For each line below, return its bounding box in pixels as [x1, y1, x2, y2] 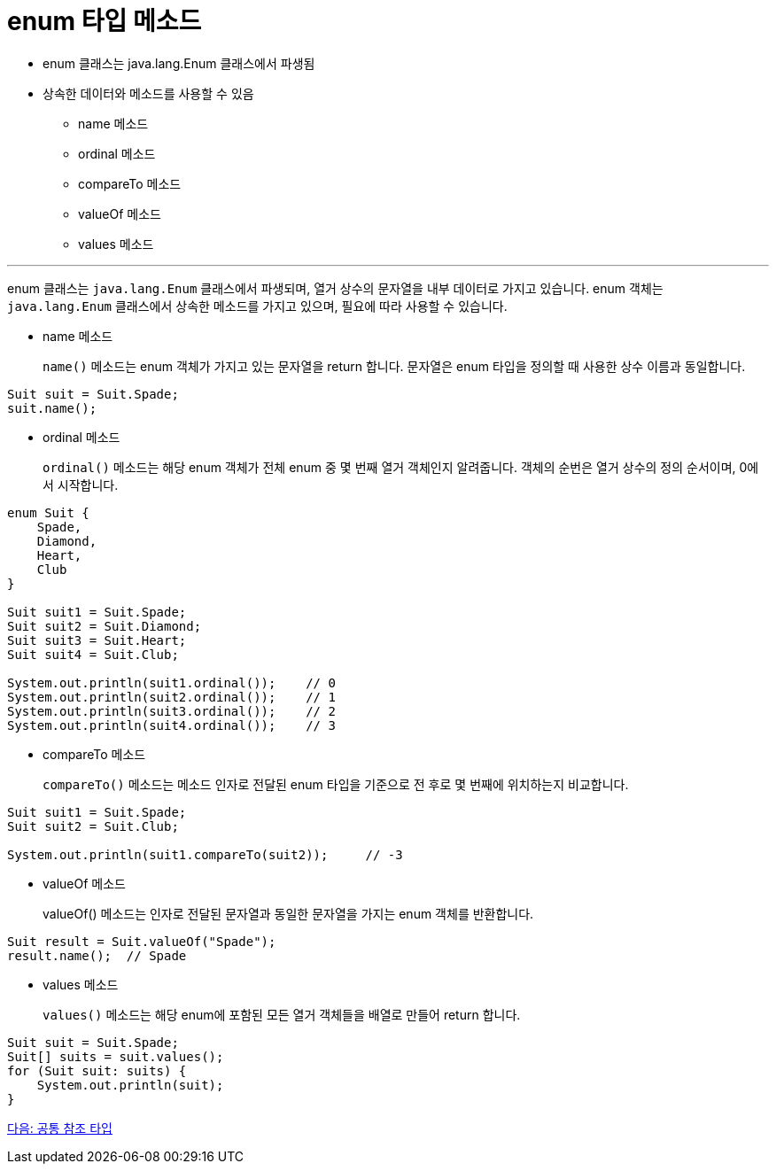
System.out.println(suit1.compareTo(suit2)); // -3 [7, 847, 403, 862]
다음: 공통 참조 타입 [7, 1120, 113, 1136]
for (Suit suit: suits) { [7, 1063, 187, 1078]
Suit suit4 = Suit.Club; [7, 647, 179, 662]
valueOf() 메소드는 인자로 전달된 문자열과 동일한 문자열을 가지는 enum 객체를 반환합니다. [43, 905, 534, 921]
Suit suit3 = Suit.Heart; [7, 632, 187, 648]
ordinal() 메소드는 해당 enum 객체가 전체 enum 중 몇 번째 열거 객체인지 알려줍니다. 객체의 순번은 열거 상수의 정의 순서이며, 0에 [43, 459, 759, 475]
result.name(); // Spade [7, 948, 187, 963]
